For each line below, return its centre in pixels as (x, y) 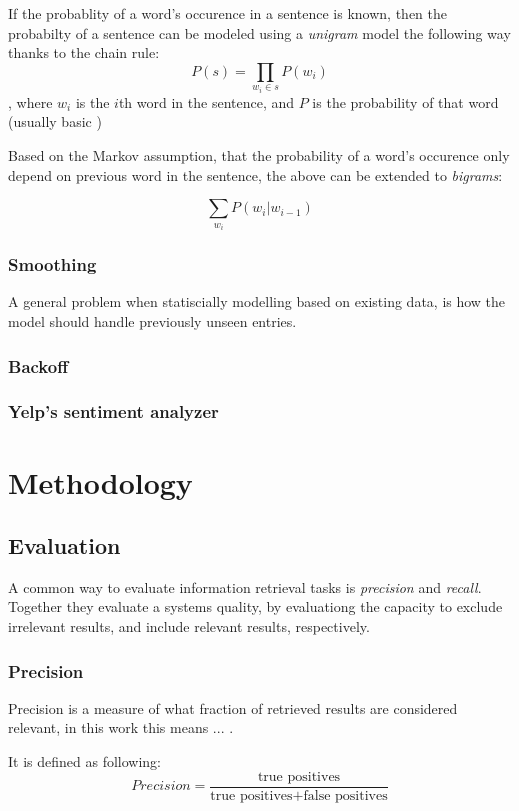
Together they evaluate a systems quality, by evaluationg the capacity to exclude (255, 606)
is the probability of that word (405, 101)
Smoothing (52, 264)
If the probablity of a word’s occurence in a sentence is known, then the (227, 13)
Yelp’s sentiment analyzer (113, 411)
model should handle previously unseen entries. (152, 321)
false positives (345, 795)
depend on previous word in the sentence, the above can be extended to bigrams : (255, 174)
